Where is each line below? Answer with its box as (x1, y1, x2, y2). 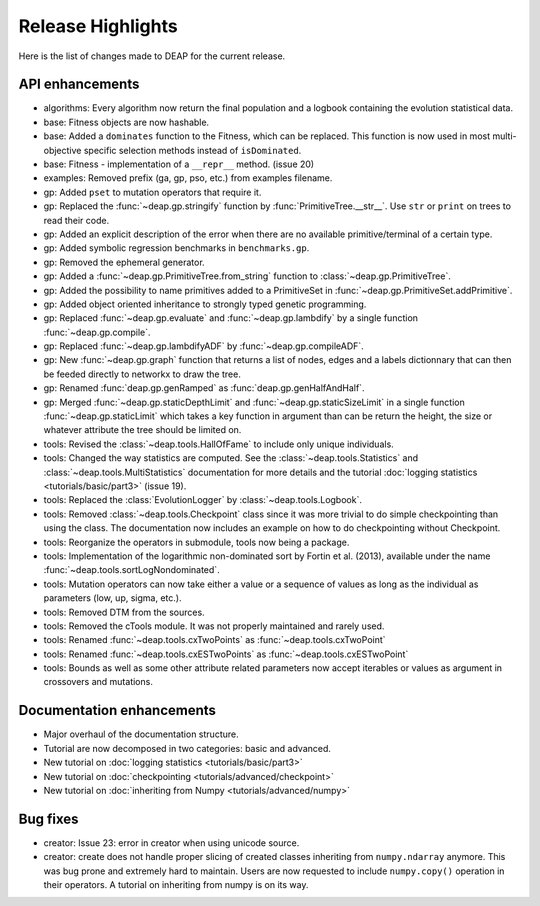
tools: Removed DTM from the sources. (43, 606, 205, 618)
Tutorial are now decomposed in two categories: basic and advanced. (43, 742, 332, 754)
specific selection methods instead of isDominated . (83, 144, 302, 156)
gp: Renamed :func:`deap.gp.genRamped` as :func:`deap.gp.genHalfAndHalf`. (43, 382, 365, 394)
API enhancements (18, 76, 140, 93)
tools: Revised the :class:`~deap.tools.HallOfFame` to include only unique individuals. (43, 438, 394, 450)
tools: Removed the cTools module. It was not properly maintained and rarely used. (43, 620, 385, 632)
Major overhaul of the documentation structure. (43, 728, 239, 740)
